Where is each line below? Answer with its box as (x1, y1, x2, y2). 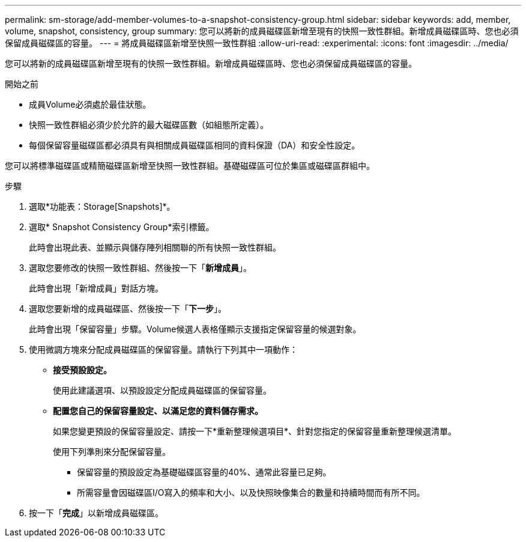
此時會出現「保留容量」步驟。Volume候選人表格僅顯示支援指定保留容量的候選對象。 (29, 324, 361, 334)
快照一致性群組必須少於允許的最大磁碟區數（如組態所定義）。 (29, 120, 268, 130)
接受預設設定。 (53, 365, 112, 375)
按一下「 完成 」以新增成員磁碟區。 (29, 508, 163, 518)
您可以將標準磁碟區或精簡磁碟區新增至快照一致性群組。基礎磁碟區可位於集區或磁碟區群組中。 (5, 160, 375, 171)
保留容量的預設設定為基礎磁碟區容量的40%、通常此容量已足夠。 (77, 467, 331, 477)
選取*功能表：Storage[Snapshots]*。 (29, 201, 175, 212)
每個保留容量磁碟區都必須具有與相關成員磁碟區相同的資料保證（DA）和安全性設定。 (29, 140, 360, 150)
